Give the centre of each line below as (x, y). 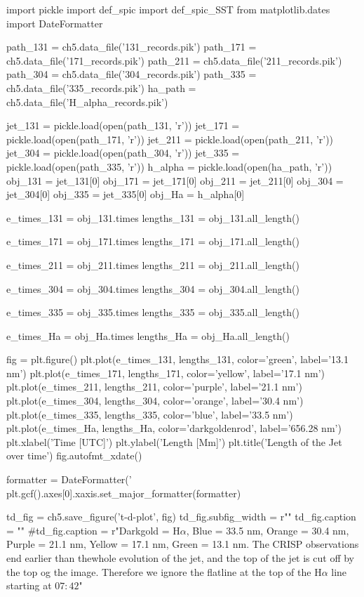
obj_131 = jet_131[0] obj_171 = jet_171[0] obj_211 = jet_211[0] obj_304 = (175, 180)
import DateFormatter (55, 23)
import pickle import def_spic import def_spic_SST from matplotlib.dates (168, 9)
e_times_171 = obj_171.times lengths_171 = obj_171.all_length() (153, 241)
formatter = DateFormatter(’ (69, 479)
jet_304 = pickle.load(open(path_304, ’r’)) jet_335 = (123, 153)
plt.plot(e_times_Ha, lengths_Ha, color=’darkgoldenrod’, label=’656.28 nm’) (174, 428)
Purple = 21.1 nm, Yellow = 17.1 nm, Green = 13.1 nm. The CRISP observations (183, 544)
